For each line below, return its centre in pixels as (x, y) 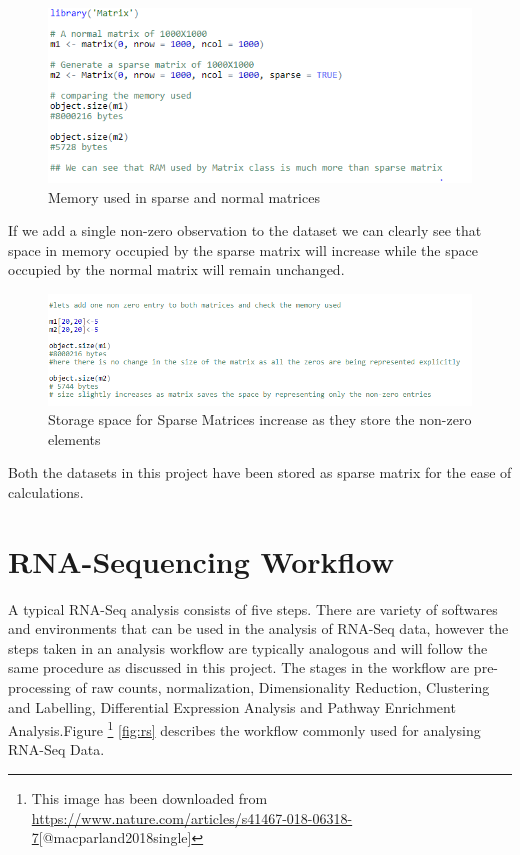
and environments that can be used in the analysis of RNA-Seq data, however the (258, 628)
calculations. (46, 491)
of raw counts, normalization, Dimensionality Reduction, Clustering (282, 687)
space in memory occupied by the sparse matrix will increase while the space (243, 249)
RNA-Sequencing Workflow (201, 560)
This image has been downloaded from (149, 798)
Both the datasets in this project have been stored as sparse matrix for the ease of (260, 472)
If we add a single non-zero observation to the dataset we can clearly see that (245, 230)
